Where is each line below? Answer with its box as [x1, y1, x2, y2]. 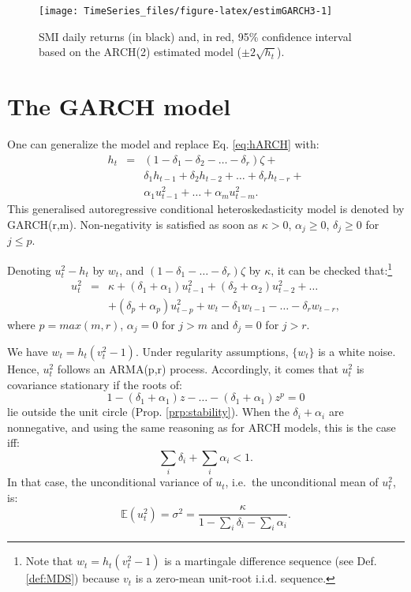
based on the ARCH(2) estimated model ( [39, 43, 241, 60]
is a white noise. [318, 343, 396, 359]
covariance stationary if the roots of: [7, 376, 182, 392]
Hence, [7, 360, 39, 377]
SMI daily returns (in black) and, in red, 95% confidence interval [39, 28, 352, 44]
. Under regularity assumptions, [135, 343, 289, 359]
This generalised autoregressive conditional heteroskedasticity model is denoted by [7, 200, 405, 217]
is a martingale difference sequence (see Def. [164, 553, 377, 569]
